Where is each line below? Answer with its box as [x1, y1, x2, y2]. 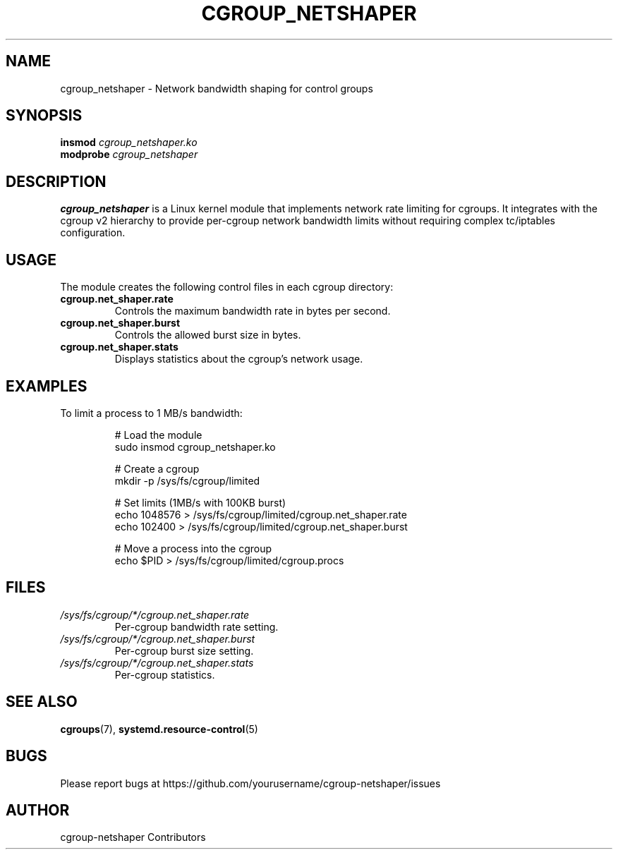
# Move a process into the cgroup [114, 542, 272, 554]
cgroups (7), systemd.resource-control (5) [60, 722, 258, 735]
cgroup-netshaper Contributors [60, 831, 206, 844]
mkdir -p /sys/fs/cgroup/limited [114, 474, 260, 487]
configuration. [60, 226, 126, 239]
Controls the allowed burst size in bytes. [114, 329, 301, 341]
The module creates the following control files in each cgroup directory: [60, 281, 394, 293]
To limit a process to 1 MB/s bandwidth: [60, 406, 243, 419]
